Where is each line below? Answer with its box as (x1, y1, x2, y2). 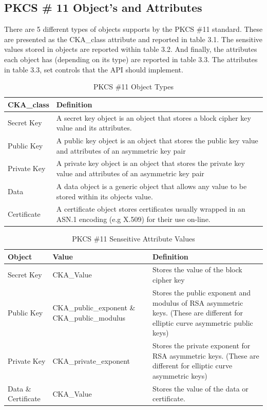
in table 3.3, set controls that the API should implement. (4, 64, 183, 74)
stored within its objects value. (56, 191, 153, 201)
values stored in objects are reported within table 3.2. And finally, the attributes (4, 44, 257, 54)
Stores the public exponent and (152, 287, 251, 297)
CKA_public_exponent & (52, 302, 136, 313)
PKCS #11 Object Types (93, 81, 174, 92)
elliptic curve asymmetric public (152, 317, 253, 328)
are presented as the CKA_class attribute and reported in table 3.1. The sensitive (4, 33, 263, 44)
